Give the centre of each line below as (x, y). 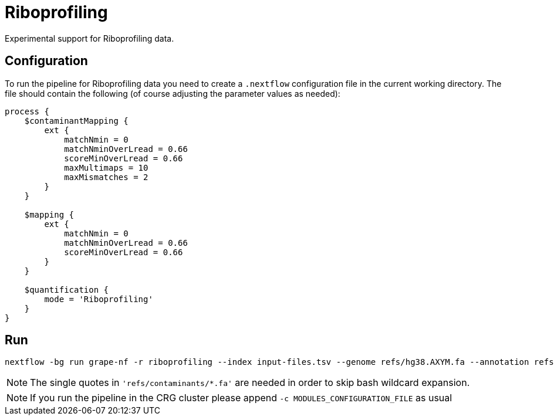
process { (27, 111)
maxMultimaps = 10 (106, 167)
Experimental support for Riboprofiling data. (89, 38)
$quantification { (67, 289)
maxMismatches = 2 (106, 177)
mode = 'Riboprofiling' (99, 299)
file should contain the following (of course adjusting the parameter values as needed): (173, 93)
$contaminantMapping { (76, 121)
